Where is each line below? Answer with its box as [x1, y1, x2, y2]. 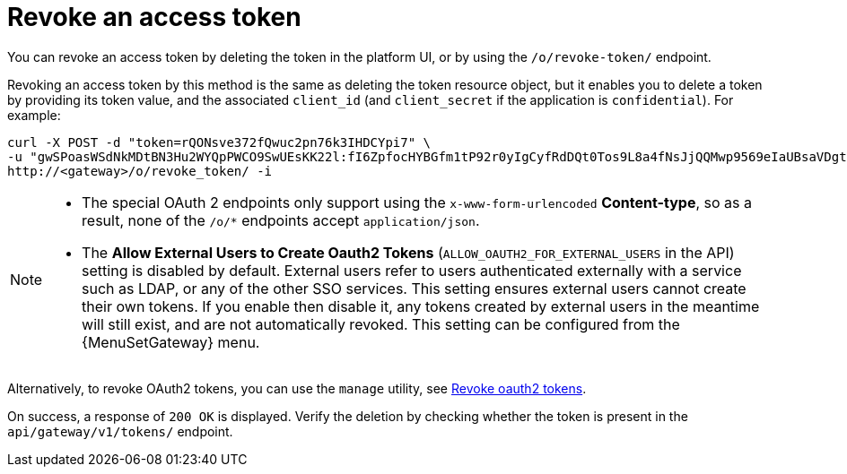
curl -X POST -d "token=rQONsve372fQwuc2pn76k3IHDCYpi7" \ [7, 134, 432, 150]
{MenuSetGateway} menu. [82, 332, 260, 351]
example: [7, 107, 61, 123]
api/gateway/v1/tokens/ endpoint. [7, 423, 233, 439]
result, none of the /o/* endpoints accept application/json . [82, 211, 480, 229]
